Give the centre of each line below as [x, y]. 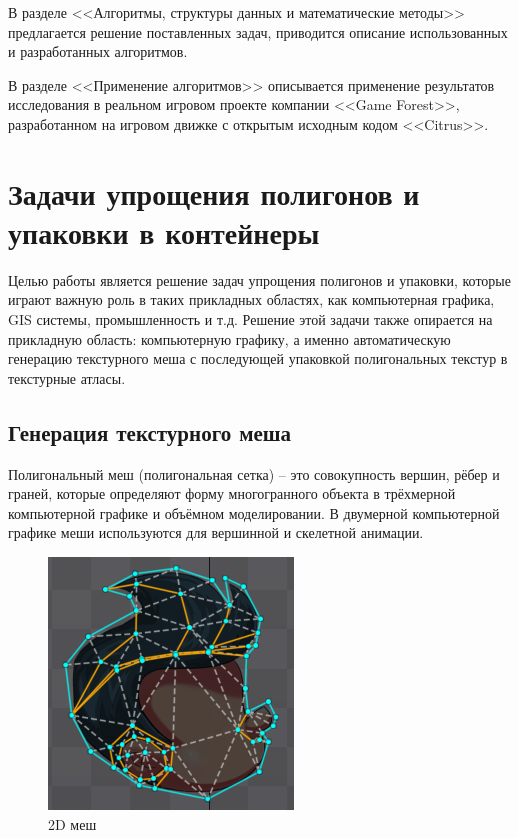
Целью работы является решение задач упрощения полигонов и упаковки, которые [259, 279]
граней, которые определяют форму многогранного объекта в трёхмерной [232, 493]
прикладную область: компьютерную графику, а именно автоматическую [229, 338]
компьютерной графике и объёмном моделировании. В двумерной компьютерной [254, 512]
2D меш [72, 823]
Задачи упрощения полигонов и [214, 192]
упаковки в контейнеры [164, 231]
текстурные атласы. [67, 377]
